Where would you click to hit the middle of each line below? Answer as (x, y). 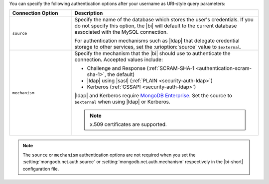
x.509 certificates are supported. (128, 124)
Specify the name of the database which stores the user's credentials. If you (164, 20)
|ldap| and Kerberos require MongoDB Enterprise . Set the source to (153, 96)
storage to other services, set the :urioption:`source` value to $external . (158, 47)
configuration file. (41, 169)
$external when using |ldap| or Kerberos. (122, 102)
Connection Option (35, 13)
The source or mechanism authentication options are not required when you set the (109, 155)
